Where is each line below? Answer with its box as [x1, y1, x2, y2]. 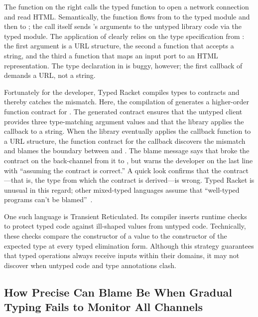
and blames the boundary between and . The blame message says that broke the [4, 145, 250, 156]
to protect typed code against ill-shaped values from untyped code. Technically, [4, 221, 246, 231]
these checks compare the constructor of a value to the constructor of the [4, 231, 227, 241]
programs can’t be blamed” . [4, 194, 93, 205]
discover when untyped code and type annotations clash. [4, 260, 177, 270]
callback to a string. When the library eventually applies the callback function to [4, 126, 251, 136]
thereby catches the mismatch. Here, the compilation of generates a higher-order [4, 96, 249, 107]
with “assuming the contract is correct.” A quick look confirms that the [4, 165, 221, 175]
